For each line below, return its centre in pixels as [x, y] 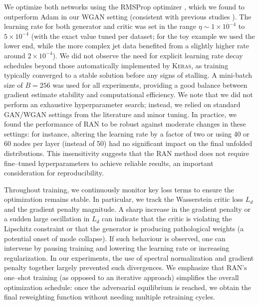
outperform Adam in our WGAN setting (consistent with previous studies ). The [128, 16]
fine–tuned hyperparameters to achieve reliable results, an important [109, 163]
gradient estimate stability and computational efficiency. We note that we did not [129, 94]
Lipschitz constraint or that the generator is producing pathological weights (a [124, 229]
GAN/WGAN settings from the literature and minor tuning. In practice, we [121, 114]
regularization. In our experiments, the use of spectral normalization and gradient [129, 257]
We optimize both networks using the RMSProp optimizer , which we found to [125, 6]
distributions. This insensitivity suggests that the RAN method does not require [127, 153]
